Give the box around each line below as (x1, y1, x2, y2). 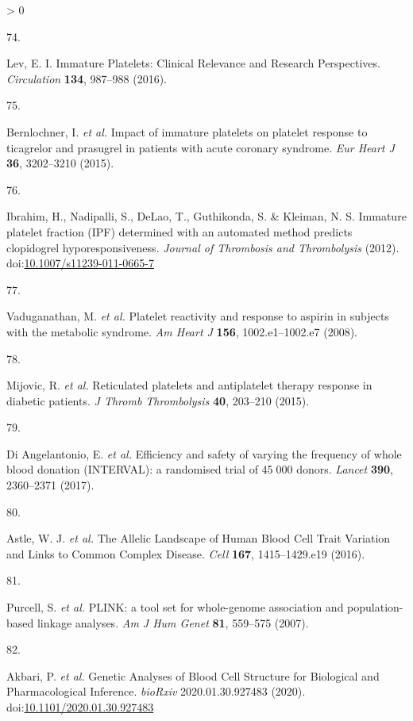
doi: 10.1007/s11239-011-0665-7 (6, 255, 154, 271)
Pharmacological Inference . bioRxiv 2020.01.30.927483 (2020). (6, 683, 306, 700)
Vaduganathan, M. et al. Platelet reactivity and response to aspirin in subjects (6, 308, 389, 324)
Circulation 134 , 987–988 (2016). (6, 70, 168, 86)
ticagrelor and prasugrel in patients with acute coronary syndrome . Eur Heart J (6, 139, 395, 155)
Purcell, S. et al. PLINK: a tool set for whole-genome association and (6, 599, 344, 616)
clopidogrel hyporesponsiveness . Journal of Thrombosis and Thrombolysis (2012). (6, 239, 399, 255)
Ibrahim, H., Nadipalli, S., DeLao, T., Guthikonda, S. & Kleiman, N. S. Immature (6, 208, 407, 224)
